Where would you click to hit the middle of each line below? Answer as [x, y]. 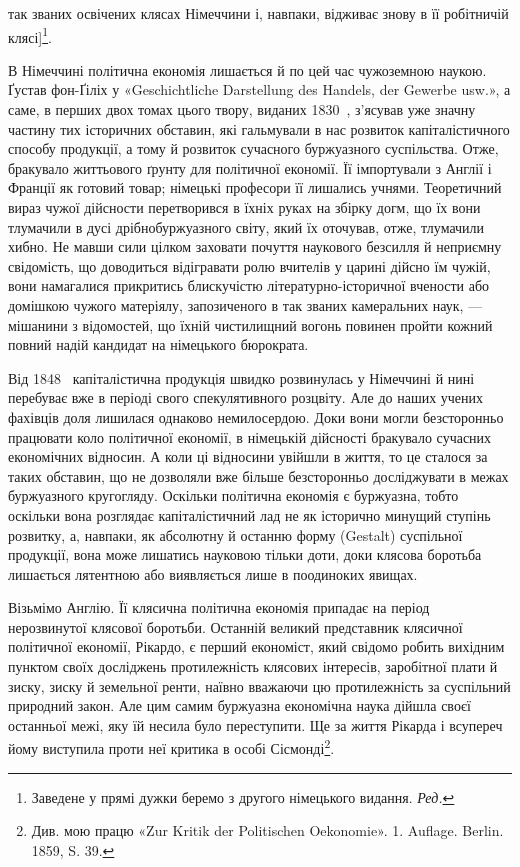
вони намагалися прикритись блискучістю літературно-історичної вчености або [249, 285]
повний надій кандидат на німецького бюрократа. [158, 344]
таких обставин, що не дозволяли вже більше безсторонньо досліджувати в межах [258, 475]
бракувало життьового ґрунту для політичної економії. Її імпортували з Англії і [250, 167]
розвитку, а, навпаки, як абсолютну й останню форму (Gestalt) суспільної [235, 534]
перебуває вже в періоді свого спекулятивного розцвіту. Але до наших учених [246, 397]
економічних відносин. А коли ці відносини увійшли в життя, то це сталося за [248, 456]
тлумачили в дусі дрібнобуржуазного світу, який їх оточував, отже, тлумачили [246, 226]
